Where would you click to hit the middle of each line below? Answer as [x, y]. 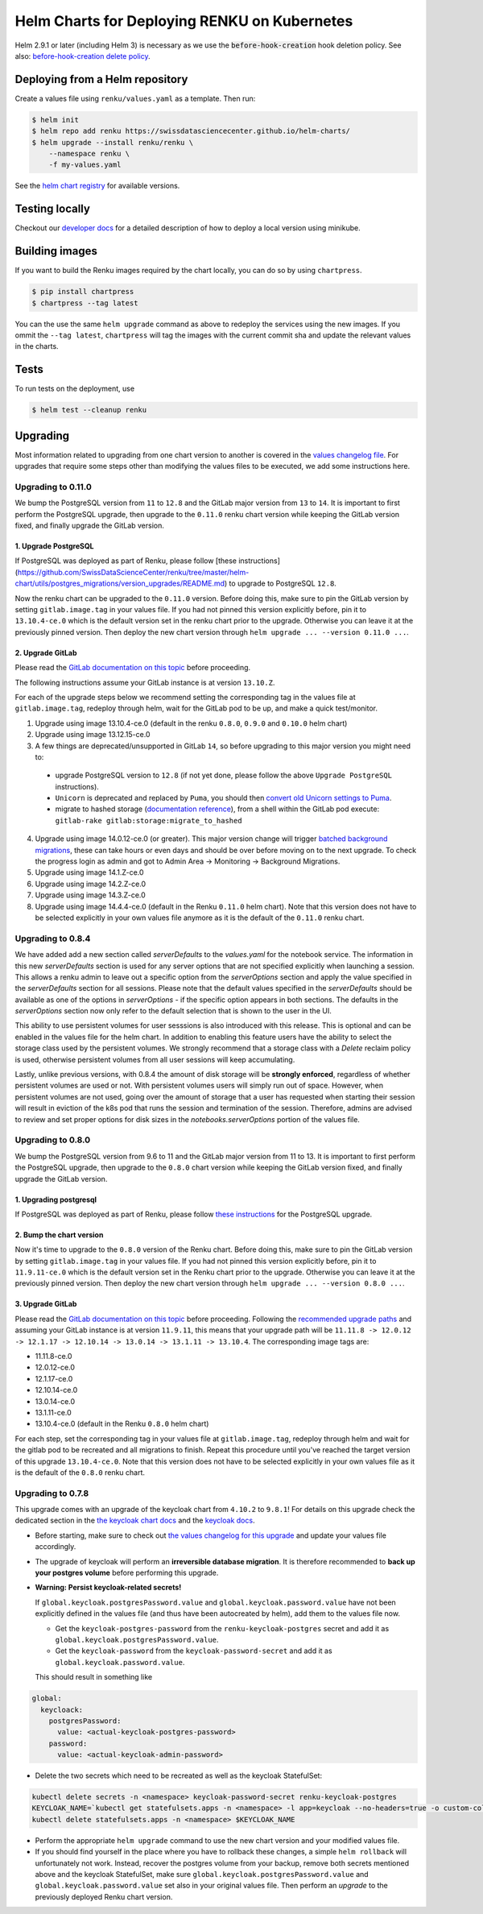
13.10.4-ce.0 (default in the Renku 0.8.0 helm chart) [122, 1424]
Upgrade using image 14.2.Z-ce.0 [91, 884]
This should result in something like [94, 1677]
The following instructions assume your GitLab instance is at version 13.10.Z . [145, 682]
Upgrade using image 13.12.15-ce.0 [93, 735]
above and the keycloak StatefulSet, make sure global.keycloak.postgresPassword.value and [202, 1874]
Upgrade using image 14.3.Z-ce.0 [91, 895]
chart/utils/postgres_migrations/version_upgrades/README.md [120, 583]
